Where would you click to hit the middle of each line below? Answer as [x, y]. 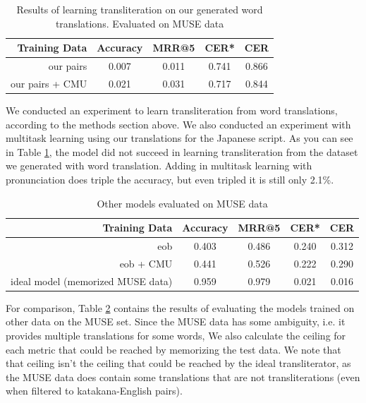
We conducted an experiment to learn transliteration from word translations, [172, 110]
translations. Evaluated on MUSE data [140, 23]
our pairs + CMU [49, 83]
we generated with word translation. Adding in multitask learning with [159, 166]
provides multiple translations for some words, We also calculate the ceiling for [176, 335]
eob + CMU [146, 263]
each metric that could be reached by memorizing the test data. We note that [173, 349]
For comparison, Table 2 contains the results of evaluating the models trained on [180, 307]
